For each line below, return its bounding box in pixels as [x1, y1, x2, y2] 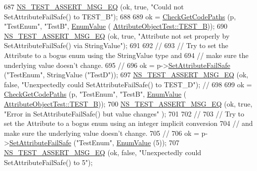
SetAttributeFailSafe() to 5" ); [4, 157, 93, 167]
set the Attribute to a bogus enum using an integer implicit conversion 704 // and [4, 118, 253, 128]
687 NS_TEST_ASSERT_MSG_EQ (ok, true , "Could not [4, 1, 184, 11]
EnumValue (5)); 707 [116, 137, 179, 148]
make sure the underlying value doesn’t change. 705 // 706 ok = [4, 127, 199, 138]
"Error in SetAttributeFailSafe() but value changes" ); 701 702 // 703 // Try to [4, 108, 245, 118]
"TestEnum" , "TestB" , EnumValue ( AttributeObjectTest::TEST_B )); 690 [4, 21, 227, 31]
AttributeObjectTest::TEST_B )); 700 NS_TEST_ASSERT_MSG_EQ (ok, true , [4, 98, 253, 109]
